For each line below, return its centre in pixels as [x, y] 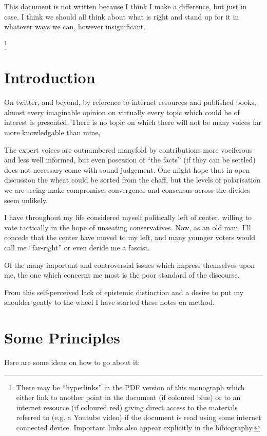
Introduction [50, 77]
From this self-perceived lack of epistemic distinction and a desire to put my [124, 292]
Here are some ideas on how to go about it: [72, 362]
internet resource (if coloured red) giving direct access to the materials [127, 407]
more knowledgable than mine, [52, 132]
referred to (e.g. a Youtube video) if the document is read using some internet [139, 417]
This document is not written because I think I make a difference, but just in [126, 6]
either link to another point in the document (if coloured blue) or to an [128, 397]
